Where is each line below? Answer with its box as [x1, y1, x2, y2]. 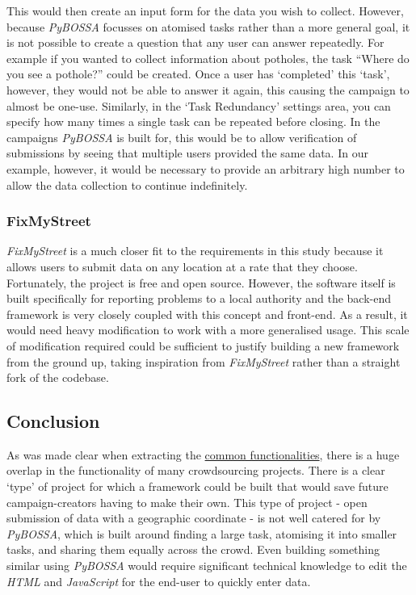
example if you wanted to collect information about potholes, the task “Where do [6, 49, 410, 66]
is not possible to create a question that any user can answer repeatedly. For [6, 34, 384, 51]
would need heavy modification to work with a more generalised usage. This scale [6, 321, 410, 338]
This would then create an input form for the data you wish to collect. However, [6, 2, 404, 19]
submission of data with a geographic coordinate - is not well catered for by [6, 509, 381, 526]
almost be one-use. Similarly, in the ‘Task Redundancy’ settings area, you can [6, 97, 391, 114]
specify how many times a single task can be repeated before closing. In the [6, 113, 380, 130]
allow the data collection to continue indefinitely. [6, 176, 248, 193]
